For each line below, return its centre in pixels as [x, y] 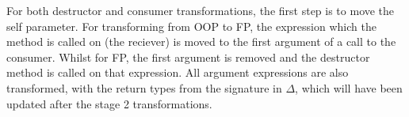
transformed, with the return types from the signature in [144, 87]
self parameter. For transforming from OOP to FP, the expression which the [191, 26]
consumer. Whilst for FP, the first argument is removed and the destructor [188, 57]
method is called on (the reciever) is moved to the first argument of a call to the [201, 42]
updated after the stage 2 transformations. [109, 103]
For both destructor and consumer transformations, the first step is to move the [201, 10]
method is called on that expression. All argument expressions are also [178, 72]
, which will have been [349, 87]
